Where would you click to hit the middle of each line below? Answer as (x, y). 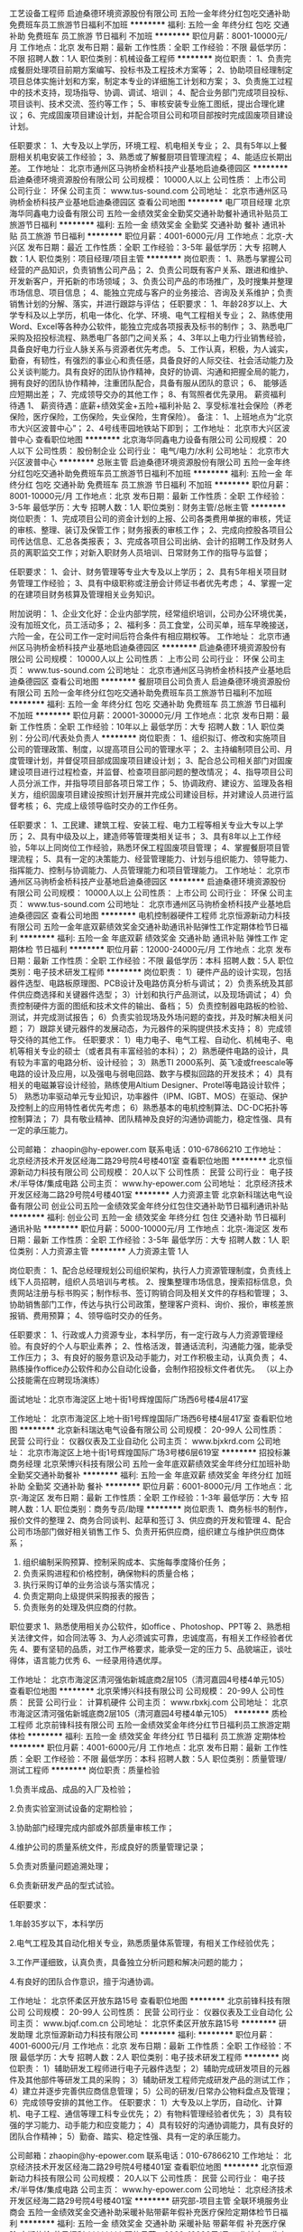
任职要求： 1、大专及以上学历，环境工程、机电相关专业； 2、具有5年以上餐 (148, 146)
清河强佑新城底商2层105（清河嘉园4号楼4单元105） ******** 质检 (164, 1713)
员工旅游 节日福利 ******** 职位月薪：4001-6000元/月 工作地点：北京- (152, 236)
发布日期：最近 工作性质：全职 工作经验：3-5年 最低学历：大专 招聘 (153, 247)
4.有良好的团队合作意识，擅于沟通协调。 (84, 1981)
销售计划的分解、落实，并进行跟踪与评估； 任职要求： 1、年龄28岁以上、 (144, 304)
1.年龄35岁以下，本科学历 (56, 1924)
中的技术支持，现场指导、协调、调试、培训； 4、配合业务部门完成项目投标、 (151, 92)
